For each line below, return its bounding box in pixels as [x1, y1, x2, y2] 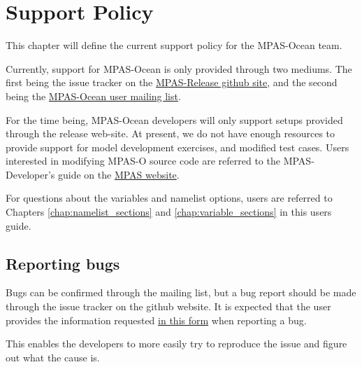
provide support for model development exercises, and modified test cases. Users [6, 139, 349, 154]
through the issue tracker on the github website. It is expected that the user [6, 299, 331, 314]
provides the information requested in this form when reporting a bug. [6, 312, 307, 327]
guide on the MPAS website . [57, 167, 180, 181]
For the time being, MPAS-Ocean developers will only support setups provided [6, 112, 343, 127]
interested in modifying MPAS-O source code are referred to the [6, 153, 280, 168]
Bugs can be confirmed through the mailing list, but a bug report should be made [6, 285, 356, 300]
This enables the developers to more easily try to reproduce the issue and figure [6, 336, 347, 351]
